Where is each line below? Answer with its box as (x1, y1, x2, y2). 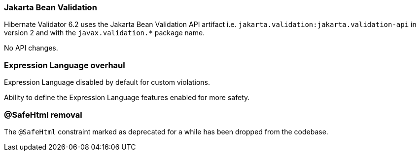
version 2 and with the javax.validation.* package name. (4, 28, 205, 37)
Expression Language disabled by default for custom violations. (4, 78, 210, 87)
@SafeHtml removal (4, 109, 82, 120)
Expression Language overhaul (4, 60, 125, 70)
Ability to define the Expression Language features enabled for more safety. (4, 93, 250, 102)
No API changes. (4, 44, 58, 52)
